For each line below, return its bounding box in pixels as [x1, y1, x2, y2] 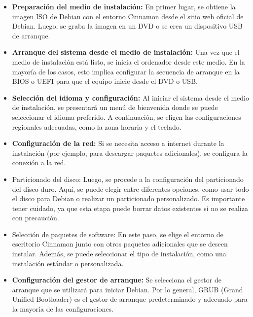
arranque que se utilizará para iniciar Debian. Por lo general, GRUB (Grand [12, 284, 243, 294]
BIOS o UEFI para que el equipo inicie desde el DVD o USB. [12, 76, 198, 86]
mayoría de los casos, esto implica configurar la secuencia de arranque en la [12, 66, 240, 76]
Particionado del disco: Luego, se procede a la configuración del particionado [12, 174, 244, 184]
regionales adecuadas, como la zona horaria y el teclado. [12, 121, 181, 132]
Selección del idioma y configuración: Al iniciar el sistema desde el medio [12, 92, 250, 103]
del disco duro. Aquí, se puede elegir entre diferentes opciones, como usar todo [12, 183, 249, 194]
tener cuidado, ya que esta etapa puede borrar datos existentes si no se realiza [12, 203, 248, 213]
